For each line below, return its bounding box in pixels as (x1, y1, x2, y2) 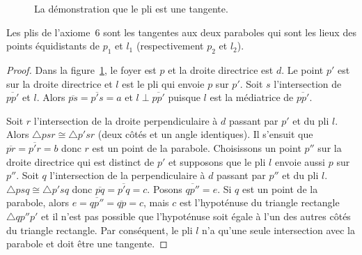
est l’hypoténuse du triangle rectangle (180, 195, 340, 210)
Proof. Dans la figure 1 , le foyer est (6, 62, 157, 77)
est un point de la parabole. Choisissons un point (92, 140, 301, 155)
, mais (143, 195, 169, 210)
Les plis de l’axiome (6, 24, 90, 39)
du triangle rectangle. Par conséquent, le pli (6, 222, 193, 237)
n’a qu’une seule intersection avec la (202, 222, 355, 237)
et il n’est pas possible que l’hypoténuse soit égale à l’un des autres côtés (41, 208, 351, 223)
